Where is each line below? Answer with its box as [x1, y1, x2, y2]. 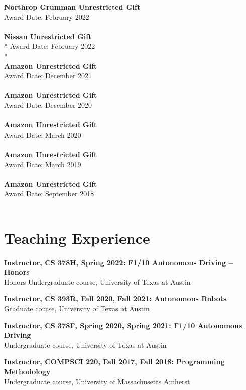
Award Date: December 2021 [4, 70, 92, 81]
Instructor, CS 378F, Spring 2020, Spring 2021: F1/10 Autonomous [4, 320, 242, 330]
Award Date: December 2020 [4, 99, 92, 110]
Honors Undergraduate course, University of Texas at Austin [4, 276, 191, 287]
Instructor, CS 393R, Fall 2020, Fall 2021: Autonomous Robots [4, 293, 227, 304]
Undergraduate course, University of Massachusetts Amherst [4, 376, 190, 386]
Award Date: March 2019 [4, 159, 81, 169]
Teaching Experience [4, 227, 150, 248]
